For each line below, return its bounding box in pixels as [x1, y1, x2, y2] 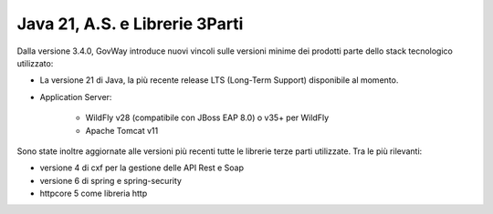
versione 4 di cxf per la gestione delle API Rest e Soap [39, 162, 245, 173]
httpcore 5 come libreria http [39, 188, 148, 199]
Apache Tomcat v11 [85, 125, 159, 136]
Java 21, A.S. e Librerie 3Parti [16, 14, 244, 34]
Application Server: [39, 91, 112, 102]
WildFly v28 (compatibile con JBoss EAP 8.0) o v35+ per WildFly [85, 112, 330, 123]
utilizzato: [16, 57, 54, 68]
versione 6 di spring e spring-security [39, 175, 183, 186]
